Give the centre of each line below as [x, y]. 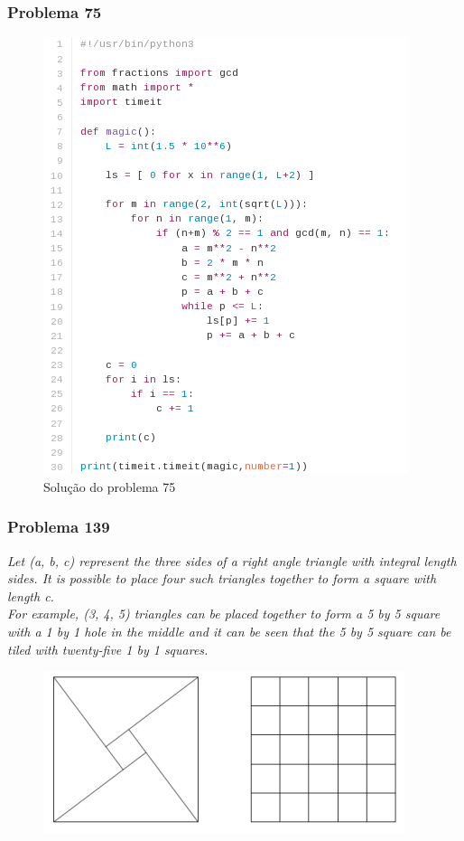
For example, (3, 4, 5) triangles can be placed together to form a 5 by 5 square [224, 614]
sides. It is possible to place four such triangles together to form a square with [222, 578]
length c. [31, 595]
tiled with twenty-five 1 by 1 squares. [108, 649]
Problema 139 [59, 527]
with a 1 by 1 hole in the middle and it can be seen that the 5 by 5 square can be [229, 631]
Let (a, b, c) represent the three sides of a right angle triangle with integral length [232, 560]
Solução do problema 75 [110, 486]
